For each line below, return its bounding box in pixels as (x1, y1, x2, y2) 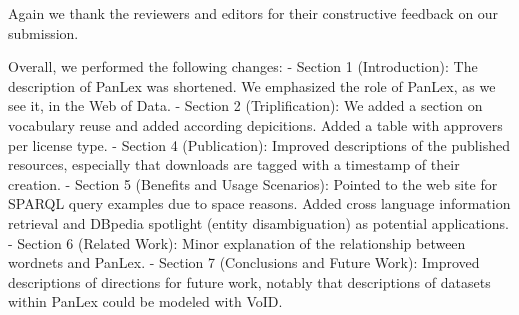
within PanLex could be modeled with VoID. (8, 291, 283, 312)
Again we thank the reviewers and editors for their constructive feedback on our (8, 3, 499, 23)
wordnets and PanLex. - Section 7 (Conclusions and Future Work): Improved (8, 252, 480, 273)
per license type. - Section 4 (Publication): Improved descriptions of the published (8, 134, 510, 155)
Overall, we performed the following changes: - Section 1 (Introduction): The (8, 56, 478, 77)
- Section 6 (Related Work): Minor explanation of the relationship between (8, 232, 466, 253)
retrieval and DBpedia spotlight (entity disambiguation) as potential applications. (8, 212, 509, 233)
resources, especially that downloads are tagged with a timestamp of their (8, 154, 460, 175)
